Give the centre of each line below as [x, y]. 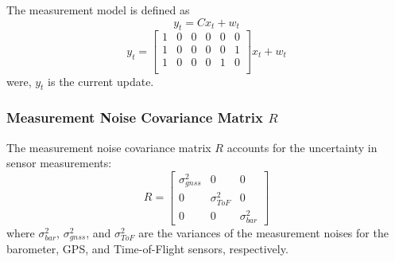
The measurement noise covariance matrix [109, 147]
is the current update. [101, 81]
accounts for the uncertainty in [302, 147]
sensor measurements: [59, 163]
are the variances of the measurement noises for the [263, 232]
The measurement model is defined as [98, 10]
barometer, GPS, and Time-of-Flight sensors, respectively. [147, 249]
